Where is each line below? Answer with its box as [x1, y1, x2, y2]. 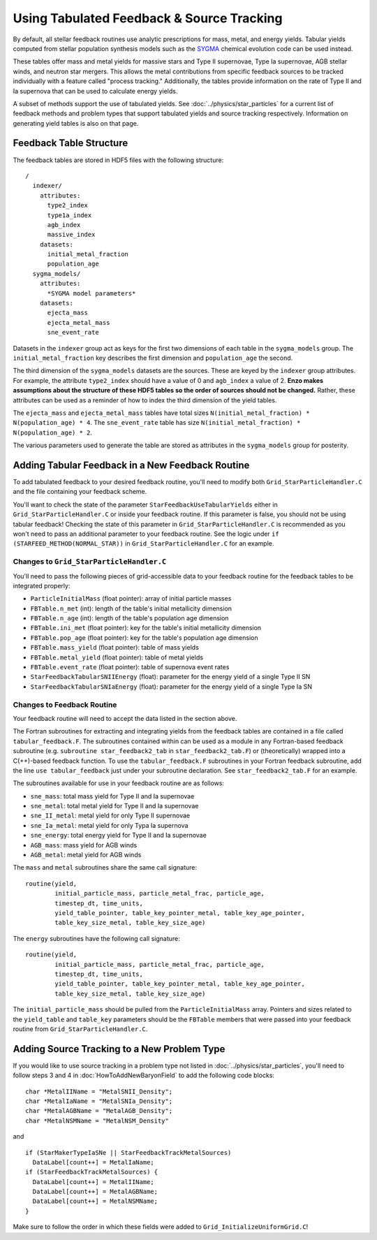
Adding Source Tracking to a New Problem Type [13, 1043, 226, 1055]
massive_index [47, 231, 96, 239]
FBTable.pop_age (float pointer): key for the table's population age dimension [30, 633, 258, 642]
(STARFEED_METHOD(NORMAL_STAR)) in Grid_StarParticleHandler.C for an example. [13, 539, 274, 548]
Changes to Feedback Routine [13, 699, 117, 709]
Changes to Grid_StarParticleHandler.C [13, 557, 167, 567]
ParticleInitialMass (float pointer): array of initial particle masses [30, 595, 232, 603]
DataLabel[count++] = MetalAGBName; [32, 1188, 158, 1196]
